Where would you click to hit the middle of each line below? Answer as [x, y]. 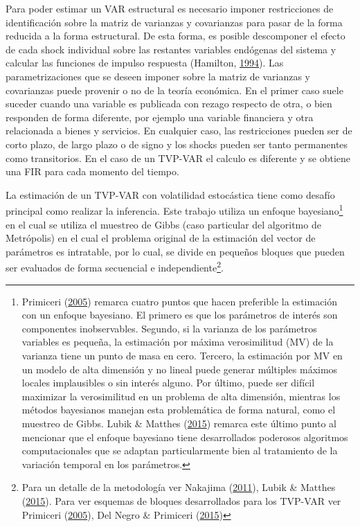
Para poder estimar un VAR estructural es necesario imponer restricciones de [170, 8]
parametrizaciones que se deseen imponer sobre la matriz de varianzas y [158, 76]
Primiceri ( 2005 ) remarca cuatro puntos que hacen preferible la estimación [180, 301]
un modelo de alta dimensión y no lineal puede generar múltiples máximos [180, 369]
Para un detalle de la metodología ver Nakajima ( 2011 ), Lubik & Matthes [179, 487]
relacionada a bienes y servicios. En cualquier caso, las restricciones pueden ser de [179, 131]
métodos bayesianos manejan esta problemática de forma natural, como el [179, 410]
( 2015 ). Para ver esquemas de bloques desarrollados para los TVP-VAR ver [181, 500]
